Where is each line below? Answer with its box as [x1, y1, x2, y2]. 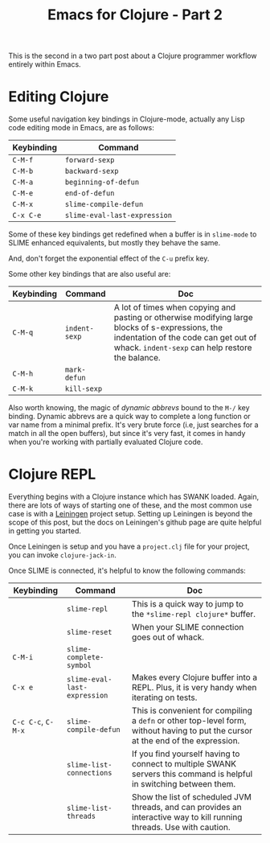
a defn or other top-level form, [131, 715, 247, 726]
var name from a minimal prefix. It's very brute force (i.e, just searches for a [8, 420, 259, 430]
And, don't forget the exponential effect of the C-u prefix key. [8, 253, 210, 263]
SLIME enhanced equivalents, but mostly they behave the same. [8, 238, 221, 248]
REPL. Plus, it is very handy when [131, 682, 257, 693]
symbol [67, 661, 92, 670]
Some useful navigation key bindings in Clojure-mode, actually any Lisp [8, 114, 245, 124]
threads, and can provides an [131, 802, 243, 813]
